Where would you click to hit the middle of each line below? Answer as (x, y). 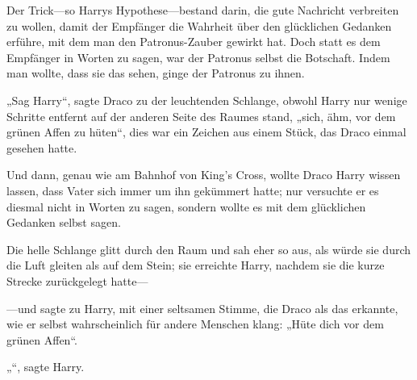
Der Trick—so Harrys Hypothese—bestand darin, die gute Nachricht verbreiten (203, 10)
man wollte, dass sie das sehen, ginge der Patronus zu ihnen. (156, 73)
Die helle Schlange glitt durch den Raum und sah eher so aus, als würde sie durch (209, 249)
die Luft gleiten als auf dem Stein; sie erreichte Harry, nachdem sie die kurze (196, 265)
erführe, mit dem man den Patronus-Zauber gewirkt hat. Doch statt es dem (194, 42)
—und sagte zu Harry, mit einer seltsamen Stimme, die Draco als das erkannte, (202, 308)
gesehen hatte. (42, 147)
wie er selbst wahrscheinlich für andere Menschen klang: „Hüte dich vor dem (195, 324)
